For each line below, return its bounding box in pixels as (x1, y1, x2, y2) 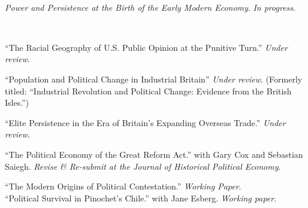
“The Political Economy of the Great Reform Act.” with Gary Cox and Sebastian (5, 148, 303, 160)
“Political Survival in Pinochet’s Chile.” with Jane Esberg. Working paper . (5, 191, 277, 204)
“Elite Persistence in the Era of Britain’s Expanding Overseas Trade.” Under (5, 116, 286, 129)
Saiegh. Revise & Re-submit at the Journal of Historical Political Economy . (5, 160, 281, 172)
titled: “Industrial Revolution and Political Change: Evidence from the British (5, 84, 292, 97)
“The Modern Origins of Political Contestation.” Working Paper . (5, 180, 241, 192)
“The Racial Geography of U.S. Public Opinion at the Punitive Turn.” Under (5, 41, 288, 53)
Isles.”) (5, 96, 29, 109)
